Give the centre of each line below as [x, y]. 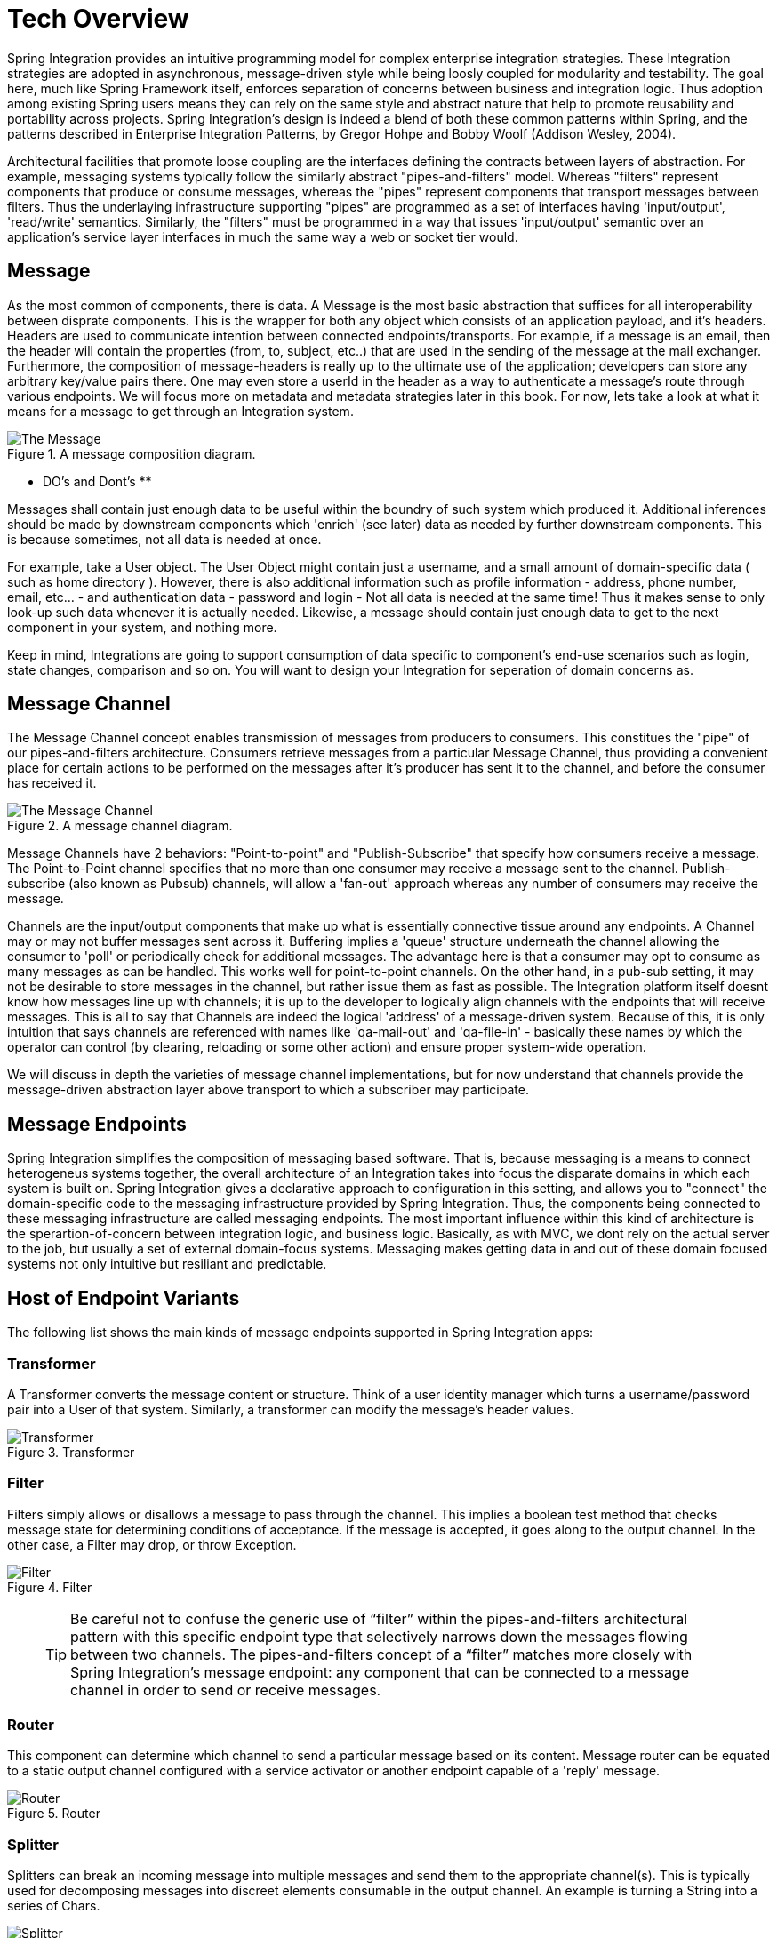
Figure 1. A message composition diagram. [132, 453]
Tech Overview [98, 19]
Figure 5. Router [54, 1814]
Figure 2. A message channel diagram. [120, 826]
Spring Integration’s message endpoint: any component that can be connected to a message [380, 1672]
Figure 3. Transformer [71, 1452]
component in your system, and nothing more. [142, 627]
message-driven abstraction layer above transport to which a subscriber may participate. [268, 1090]
